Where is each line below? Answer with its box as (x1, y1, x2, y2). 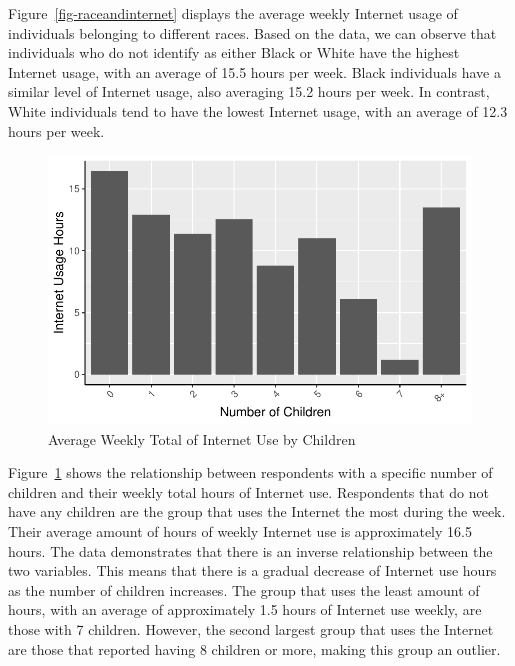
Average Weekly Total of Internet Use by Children (48, 428, 356, 449)
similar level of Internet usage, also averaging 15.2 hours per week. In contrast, (8, 81, 490, 102)
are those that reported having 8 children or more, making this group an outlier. (8, 638, 501, 659)
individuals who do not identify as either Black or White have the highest (8, 42, 460, 63)
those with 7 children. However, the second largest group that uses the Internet (8, 618, 494, 639)
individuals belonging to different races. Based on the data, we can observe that (8, 22, 497, 43)
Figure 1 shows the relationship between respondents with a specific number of (8, 462, 493, 483)
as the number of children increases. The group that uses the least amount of (8, 579, 480, 600)
